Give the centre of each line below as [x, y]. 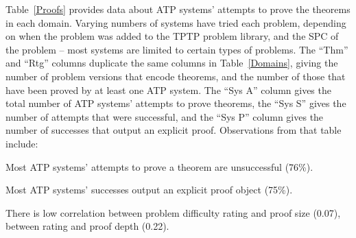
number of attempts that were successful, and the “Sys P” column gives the [165, 116]
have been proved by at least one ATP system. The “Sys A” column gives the [168, 90]
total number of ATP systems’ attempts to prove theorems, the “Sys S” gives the [176, 103]
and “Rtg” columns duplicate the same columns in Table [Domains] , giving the [172, 63]
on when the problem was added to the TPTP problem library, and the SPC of [172, 36]
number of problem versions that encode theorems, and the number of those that [176, 76]
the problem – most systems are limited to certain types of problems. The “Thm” [177, 49]
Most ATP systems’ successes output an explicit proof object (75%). [149, 190]
